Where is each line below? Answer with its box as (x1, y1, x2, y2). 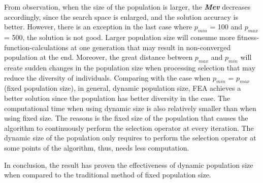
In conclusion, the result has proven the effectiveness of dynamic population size (4, 159, 253, 170)
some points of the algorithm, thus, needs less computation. (4, 142, 189, 153)
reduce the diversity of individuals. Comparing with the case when (4, 72, 211, 83)
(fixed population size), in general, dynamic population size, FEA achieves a (4, 83, 241, 93)
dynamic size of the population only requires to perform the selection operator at (4, 132, 256, 143)
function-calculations (4, 42, 69, 52)
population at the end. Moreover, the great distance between (4, 52, 193, 62)
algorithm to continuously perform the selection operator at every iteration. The (4, 122, 254, 133)
